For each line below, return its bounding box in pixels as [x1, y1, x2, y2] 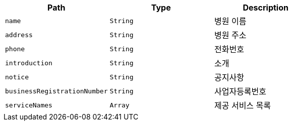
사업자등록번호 [214, 86, 267, 96]
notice [5, 73, 29, 81]
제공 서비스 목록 [214, 100, 271, 110]
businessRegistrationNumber [5, 87, 108, 95]
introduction [5, 59, 52, 67]
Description [243, 3, 288, 13]
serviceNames [5, 101, 52, 109]
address [5, 31, 33, 39]
